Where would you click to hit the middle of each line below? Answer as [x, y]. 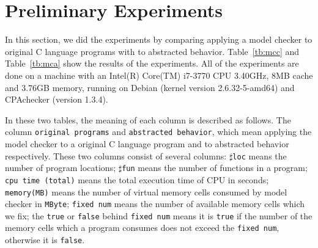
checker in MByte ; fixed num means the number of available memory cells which [155, 204]
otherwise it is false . [45, 240]
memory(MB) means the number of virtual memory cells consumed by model [146, 191]
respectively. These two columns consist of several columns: [116, 155]
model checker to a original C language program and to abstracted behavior [147, 143]
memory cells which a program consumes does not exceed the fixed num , [142, 228]
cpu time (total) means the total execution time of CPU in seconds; [137, 179]
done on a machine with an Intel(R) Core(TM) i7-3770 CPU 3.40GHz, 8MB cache [159, 75]
